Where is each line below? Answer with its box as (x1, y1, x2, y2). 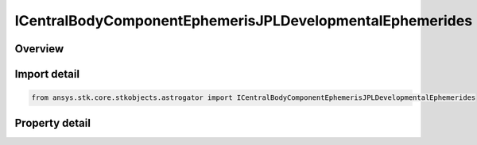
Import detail (14, 67, 79, 81)
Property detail (14, 116, 91, 130)
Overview (14, 42, 64, 55)
